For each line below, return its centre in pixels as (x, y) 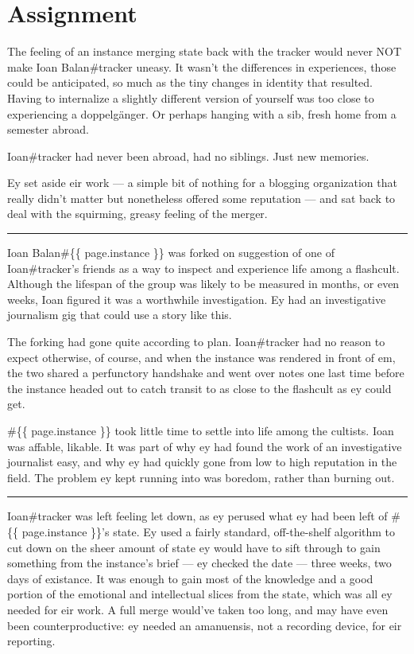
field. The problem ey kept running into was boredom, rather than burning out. (201, 477)
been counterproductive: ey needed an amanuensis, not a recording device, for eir (205, 625)
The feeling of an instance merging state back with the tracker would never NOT (205, 51)
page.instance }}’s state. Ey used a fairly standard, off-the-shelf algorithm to (209, 531)
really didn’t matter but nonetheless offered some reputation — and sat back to (201, 198)
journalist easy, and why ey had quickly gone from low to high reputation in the (202, 462)
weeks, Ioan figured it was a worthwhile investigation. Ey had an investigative (197, 299)
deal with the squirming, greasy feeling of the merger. (137, 214)
